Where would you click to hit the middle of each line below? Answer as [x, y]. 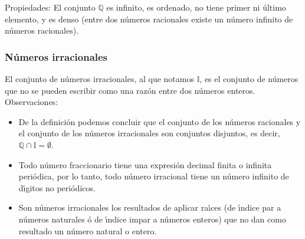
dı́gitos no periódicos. [57, 187]
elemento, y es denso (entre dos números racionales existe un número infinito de [149, 19]
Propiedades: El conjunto [50, 7]
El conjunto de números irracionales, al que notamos [99, 78]
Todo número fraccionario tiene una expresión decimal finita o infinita [145, 164]
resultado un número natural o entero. [88, 230]
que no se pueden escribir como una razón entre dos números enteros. [130, 90]
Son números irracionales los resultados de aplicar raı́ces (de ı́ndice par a [150, 207]
